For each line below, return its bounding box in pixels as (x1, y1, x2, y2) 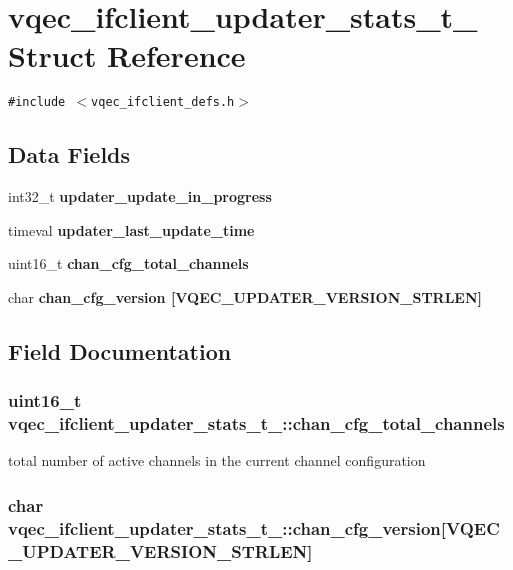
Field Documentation (8, 335, 232, 366)
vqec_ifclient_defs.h (91, 95, 235, 110)
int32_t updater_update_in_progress (8, 186, 272, 207)
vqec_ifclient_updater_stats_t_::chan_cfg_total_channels (8, 411, 505, 436)
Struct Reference (8, 35, 246, 76)
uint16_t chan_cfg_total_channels (8, 253, 249, 274)
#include (8, 95, 66, 110)
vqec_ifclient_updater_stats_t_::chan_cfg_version (8, 515, 441, 540)
